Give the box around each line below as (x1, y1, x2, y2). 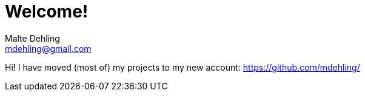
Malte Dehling (5, 33, 60, 43)
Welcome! (5, 1, 89, 22)
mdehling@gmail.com (5, 43, 92, 54)
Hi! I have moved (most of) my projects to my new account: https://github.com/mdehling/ (5, 62, 360, 72)
